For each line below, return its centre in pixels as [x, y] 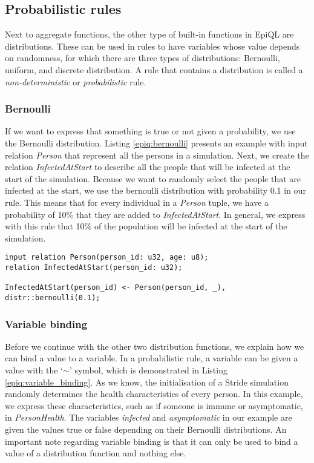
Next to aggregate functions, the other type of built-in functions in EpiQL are [149, 34]
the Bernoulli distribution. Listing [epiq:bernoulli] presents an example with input [156, 143]
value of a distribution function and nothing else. [96, 453]
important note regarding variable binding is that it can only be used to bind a [152, 441]
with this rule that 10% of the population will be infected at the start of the [146, 226]
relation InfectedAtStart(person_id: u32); [94, 267]
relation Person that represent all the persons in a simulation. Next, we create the [157, 155]
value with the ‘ [34, 370]
